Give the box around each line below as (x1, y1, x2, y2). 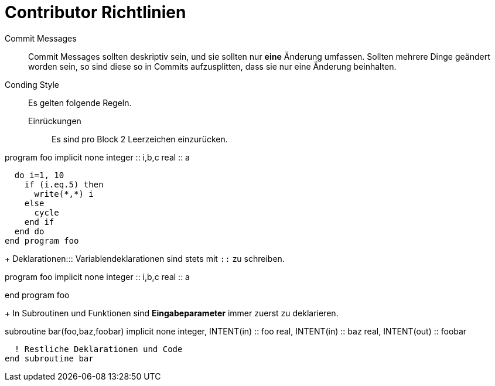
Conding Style (5, 79, 59, 90)
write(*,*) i (34, 189, 94, 199)
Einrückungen (28, 115, 81, 126)
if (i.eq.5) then (24, 179, 104, 189)
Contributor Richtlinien (5, 2, 186, 22)
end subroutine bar (5, 353, 94, 363)
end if (24, 217, 54, 227)
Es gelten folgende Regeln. (28, 97, 132, 108)
